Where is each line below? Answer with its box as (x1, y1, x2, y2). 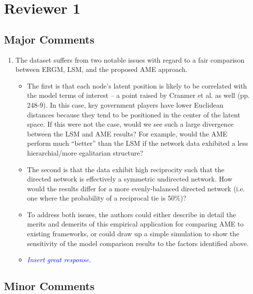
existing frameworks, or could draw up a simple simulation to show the (27, 228, 239, 239)
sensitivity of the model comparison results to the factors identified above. (27, 238, 249, 248)
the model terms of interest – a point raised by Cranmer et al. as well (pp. (27, 90, 250, 100)
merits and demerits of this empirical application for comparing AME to (27, 219, 244, 229)
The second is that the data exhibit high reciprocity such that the (27, 164, 225, 174)
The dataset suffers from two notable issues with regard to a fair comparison (15, 54, 245, 65)
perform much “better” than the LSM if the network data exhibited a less (27, 138, 248, 148)
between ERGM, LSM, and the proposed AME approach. (15, 64, 188, 74)
